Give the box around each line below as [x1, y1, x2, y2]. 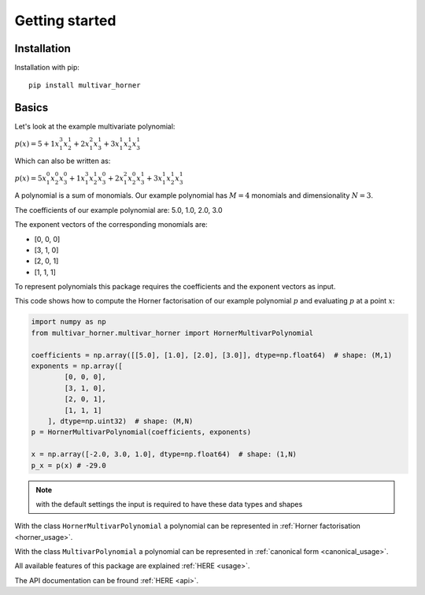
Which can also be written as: [14, 156, 111, 165]
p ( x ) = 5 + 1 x [14, 139, 60, 148]
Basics [14, 101, 49, 114]
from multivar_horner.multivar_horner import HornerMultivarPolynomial [31, 328, 314, 337]
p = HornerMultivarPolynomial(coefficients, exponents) [31, 428, 252, 437]
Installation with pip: [14, 63, 80, 73]
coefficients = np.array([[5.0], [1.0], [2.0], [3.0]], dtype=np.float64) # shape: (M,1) [31, 351, 393, 359]
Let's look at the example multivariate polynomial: [14, 122, 176, 132]
